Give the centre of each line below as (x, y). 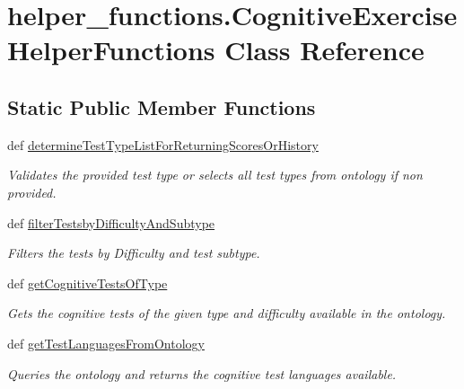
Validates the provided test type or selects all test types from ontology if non (215, 175)
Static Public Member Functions (162, 106)
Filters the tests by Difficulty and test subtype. (134, 253)
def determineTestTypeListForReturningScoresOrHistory (163, 144)
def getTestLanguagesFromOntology (106, 343)
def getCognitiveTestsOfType (88, 283)
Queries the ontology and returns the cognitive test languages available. (202, 373)
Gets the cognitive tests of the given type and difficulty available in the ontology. (227, 313)
